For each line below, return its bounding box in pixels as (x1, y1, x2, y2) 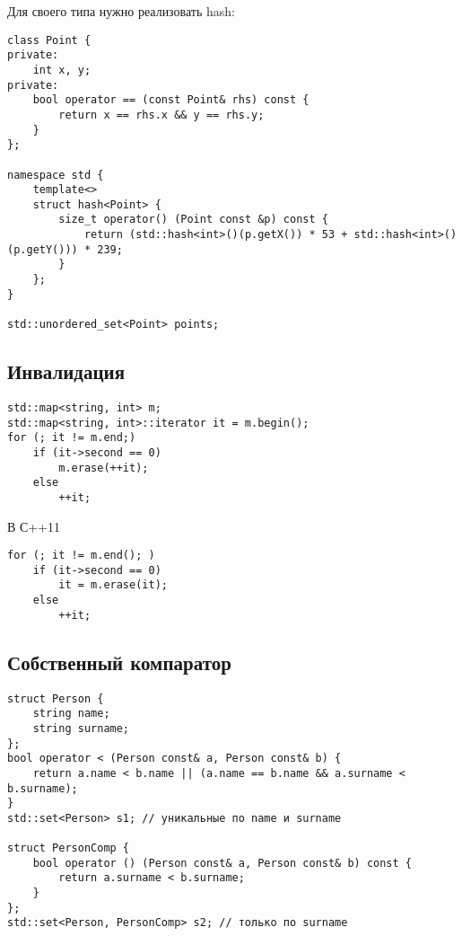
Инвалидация (7, 358, 126, 385)
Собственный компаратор (7, 648, 231, 676)
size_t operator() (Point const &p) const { (58, 213, 328, 226)
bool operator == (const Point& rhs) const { (32, 93, 309, 107)
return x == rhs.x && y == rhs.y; (58, 108, 265, 121)
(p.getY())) (7, 243, 78, 256)
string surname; (32, 721, 130, 735)
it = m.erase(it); (58, 578, 168, 592)
